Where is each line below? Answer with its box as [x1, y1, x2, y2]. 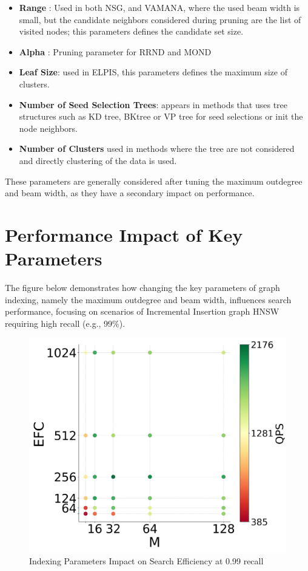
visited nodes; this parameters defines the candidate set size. [19, 25, 244, 38]
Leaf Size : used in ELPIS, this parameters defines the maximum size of [19, 66, 287, 78]
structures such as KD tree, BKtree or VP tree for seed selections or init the [19, 110, 303, 123]
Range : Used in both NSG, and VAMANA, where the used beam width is [19, 1, 300, 13]
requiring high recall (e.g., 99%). [5, 316, 126, 329]
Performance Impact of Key [5, 222, 243, 247]
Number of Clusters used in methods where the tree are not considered [19, 142, 295, 155]
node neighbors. [19, 121, 78, 134]
